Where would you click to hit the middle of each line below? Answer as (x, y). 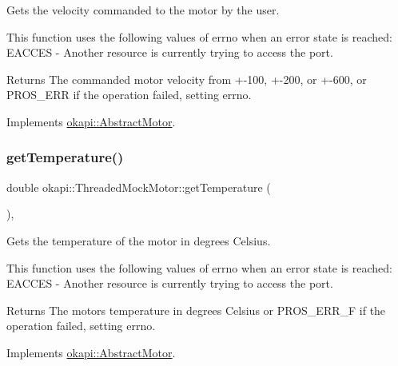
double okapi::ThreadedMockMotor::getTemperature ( (139, 187)
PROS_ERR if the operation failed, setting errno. (129, 95)
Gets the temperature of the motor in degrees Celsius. (139, 240)
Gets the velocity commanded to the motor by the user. (143, 10)
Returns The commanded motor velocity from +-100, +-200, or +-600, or (187, 79)
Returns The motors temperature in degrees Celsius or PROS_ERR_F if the (196, 310)
